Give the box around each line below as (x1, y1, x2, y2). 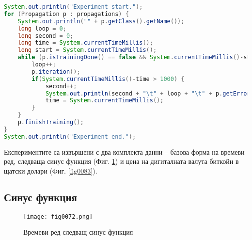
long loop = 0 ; (17, 25, 66, 32)
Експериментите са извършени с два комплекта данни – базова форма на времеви (4, 146, 245, 157)
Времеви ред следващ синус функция (23, 227, 133, 237)
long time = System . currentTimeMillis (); (17, 39, 153, 47)
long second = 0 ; (17, 32, 74, 39)
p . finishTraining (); (17, 119, 84, 126)
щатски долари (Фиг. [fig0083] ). (4, 165, 97, 176)
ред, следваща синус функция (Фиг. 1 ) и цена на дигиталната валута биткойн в (4, 156, 239, 166)
